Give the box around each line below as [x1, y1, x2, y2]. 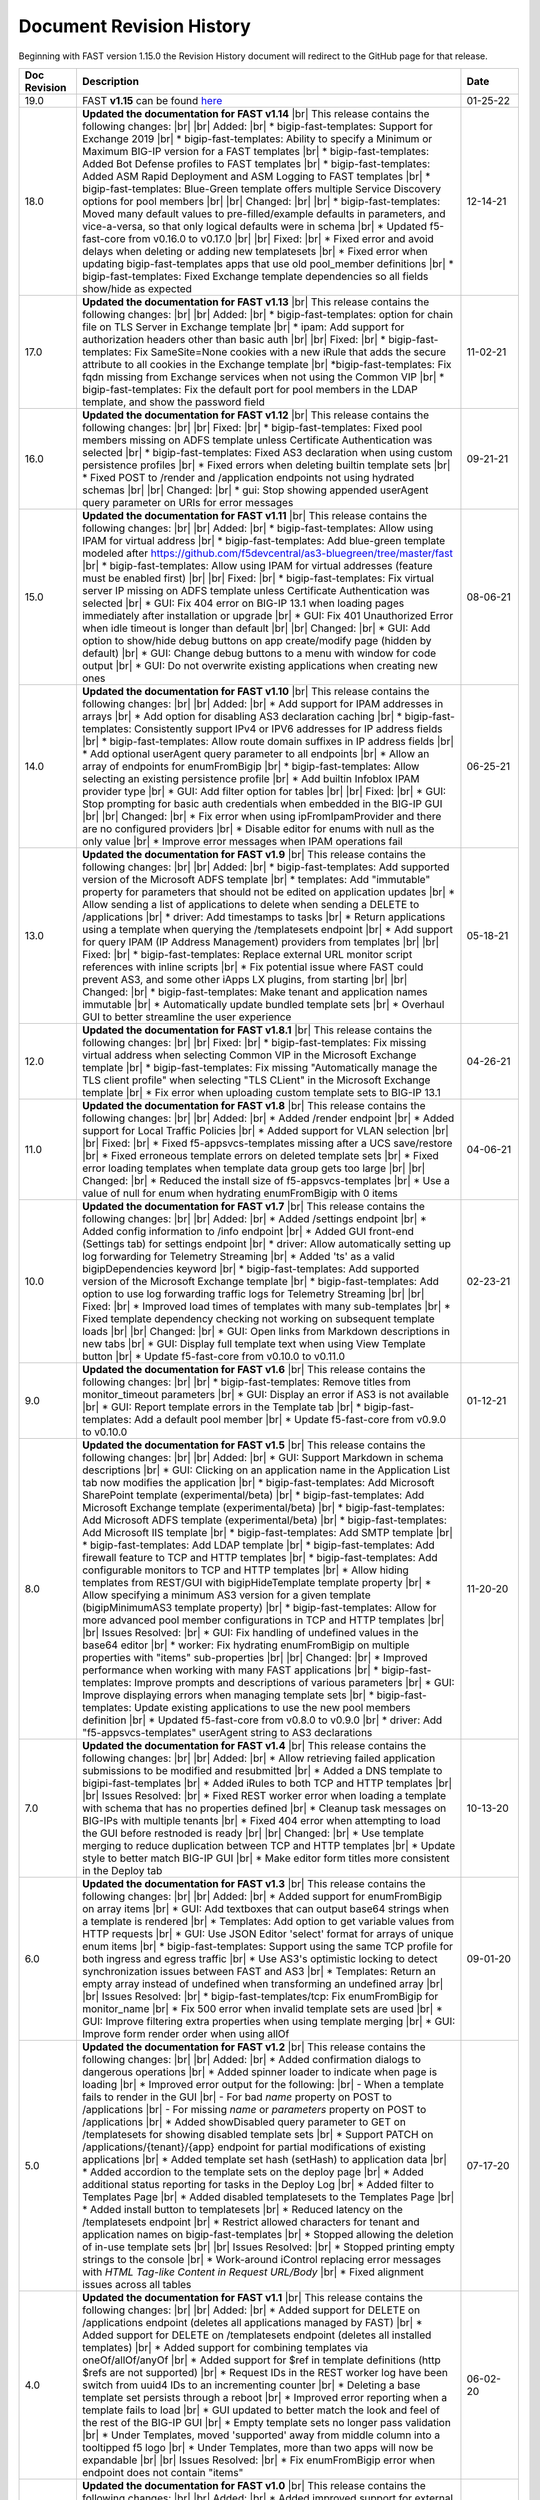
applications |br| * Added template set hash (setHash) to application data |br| [81, 2152, 447, 2166]
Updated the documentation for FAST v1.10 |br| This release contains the [81, 684, 430, 698]
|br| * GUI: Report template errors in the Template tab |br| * [81, 1400, 362, 1414]
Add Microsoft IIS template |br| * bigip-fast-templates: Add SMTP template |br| [81, 1525, 454, 1539]
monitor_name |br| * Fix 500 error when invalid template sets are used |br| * [81, 2001, 443, 2015]
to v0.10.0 [81, 1425, 128, 1439]
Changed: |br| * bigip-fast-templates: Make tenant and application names [81, 985, 428, 999]
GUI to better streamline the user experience [81, 1010, 292, 1024]
